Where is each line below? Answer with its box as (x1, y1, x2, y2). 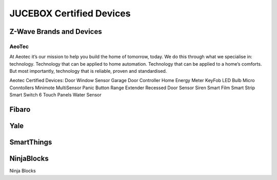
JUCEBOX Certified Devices (9, 8, 131, 19)
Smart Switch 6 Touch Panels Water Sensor (9, 92, 102, 98)
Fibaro (9, 105, 31, 114)
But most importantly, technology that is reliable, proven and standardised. (9, 68, 167, 74)
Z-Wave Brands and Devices (9, 27, 102, 36)
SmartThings (9, 138, 52, 147)
